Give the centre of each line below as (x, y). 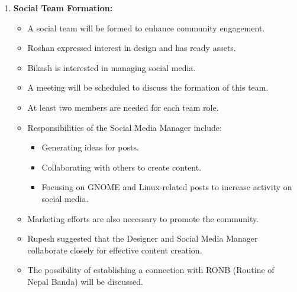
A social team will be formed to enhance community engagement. (146, 28)
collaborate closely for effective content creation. (115, 250)
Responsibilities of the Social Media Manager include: (125, 127)
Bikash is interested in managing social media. (112, 67)
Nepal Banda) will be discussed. (85, 281)
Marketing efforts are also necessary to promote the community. (143, 218)
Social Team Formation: (63, 8)
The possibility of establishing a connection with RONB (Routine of (151, 270)
